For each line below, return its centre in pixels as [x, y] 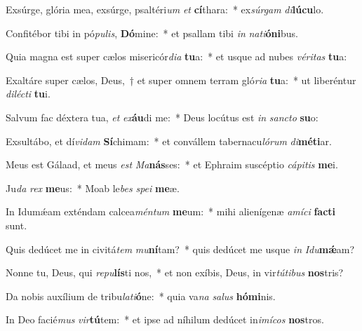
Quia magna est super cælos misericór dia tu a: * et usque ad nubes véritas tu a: [176, 56]
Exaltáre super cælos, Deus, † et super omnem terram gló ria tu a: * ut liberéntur [181, 80]
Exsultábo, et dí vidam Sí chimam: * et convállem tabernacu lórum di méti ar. [169, 141]
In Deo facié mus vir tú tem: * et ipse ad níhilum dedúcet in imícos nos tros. [165, 319]
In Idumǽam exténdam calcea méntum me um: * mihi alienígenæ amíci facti [171, 211]
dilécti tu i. [28, 94]
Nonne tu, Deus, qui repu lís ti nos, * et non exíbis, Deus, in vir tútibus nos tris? [175, 272]
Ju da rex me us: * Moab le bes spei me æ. [93, 188]
